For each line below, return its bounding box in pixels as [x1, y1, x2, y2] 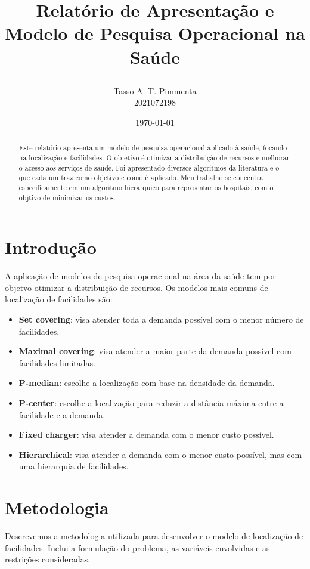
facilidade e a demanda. [18, 408, 106, 420]
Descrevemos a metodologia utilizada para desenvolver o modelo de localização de [5, 530, 303, 542]
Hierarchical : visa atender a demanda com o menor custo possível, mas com [18, 448, 302, 460]
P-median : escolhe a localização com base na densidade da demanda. [18, 376, 275, 389]
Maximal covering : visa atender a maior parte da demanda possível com [18, 345, 292, 357]
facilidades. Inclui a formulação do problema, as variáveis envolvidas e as [5, 541, 270, 553]
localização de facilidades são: [5, 293, 113, 305]
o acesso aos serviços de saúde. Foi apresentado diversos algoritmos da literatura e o [18, 162, 280, 172]
